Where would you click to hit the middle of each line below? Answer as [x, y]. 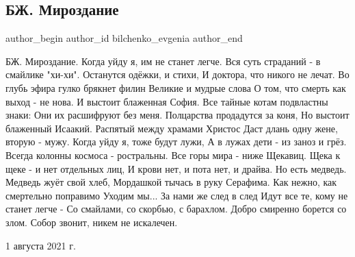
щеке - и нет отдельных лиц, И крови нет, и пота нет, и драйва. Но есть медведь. [176, 168]
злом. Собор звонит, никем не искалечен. [92, 222]
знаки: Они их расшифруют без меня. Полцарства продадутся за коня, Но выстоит [177, 115]
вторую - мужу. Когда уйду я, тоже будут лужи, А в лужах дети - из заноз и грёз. [176, 142]
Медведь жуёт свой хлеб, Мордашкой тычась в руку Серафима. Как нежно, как [171, 182]
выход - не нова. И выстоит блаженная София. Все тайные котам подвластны [167, 101]
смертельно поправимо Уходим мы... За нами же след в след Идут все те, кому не [177, 195]
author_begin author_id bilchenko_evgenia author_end [124, 38]
